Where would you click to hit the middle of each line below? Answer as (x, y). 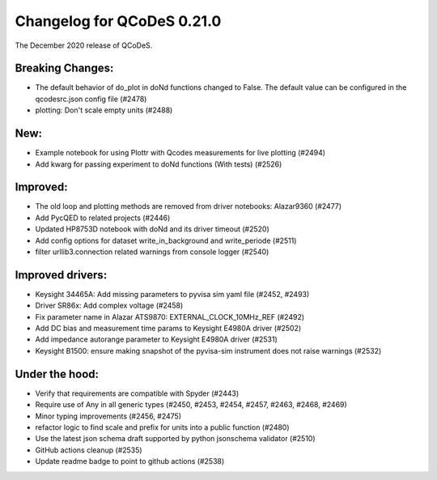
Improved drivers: (61, 275)
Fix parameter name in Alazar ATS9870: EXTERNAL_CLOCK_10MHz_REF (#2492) (170, 316)
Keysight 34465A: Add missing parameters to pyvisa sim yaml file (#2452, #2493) (172, 294)
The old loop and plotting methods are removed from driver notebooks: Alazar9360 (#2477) (189, 206)
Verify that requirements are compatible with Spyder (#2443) (137, 393)
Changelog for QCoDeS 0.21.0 (118, 21)
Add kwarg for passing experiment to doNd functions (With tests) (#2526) (159, 164)
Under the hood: (57, 374)
